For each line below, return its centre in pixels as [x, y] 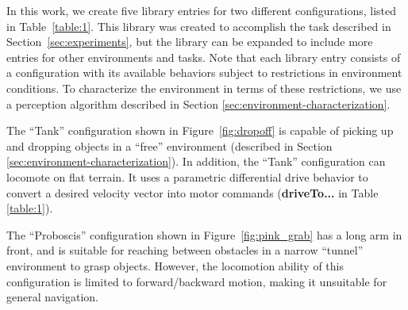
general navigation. [52, 297]
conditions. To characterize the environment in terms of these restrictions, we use [204, 88]
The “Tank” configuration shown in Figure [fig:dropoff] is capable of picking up [200, 130]
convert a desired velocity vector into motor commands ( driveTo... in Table [192, 192]
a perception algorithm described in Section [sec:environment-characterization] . [198, 103]
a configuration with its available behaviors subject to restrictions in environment [204, 73]
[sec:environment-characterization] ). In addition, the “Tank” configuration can [196, 161]
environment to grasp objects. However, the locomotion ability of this [175, 265]
